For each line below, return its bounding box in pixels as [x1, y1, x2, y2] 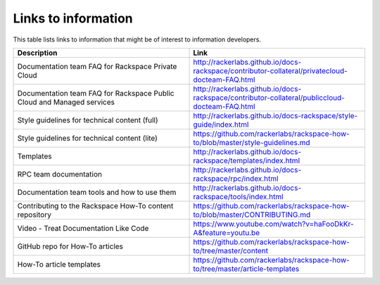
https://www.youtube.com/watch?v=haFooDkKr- [193, 219, 355, 229]
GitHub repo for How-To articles [17, 241, 123, 251]
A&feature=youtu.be [193, 227, 260, 237]
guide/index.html [193, 120, 249, 129]
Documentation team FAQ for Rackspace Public [17, 88, 175, 98]
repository [17, 210, 52, 220]
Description [17, 48, 58, 58]
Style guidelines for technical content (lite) [17, 133, 158, 143]
